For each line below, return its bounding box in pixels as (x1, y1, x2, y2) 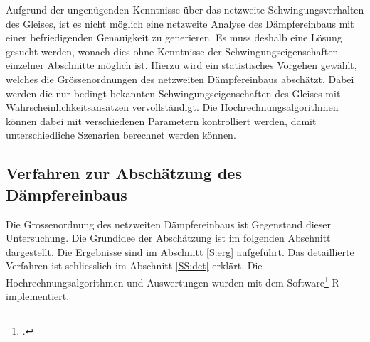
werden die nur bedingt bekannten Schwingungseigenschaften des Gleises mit (6, 85, 341, 100)
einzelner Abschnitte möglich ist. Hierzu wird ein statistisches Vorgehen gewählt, (6, 58, 357, 73)
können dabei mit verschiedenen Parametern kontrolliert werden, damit (6, 113, 317, 128)
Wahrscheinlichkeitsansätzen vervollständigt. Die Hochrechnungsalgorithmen (6, 100, 339, 114)
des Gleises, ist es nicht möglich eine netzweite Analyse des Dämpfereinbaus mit (6, 16, 354, 31)
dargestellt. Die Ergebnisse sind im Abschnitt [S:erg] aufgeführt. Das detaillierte (6, 244, 354, 259)
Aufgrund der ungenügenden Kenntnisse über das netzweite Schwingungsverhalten (6, 2, 364, 16)
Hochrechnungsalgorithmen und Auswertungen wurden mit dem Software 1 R (6, 272, 339, 289)
